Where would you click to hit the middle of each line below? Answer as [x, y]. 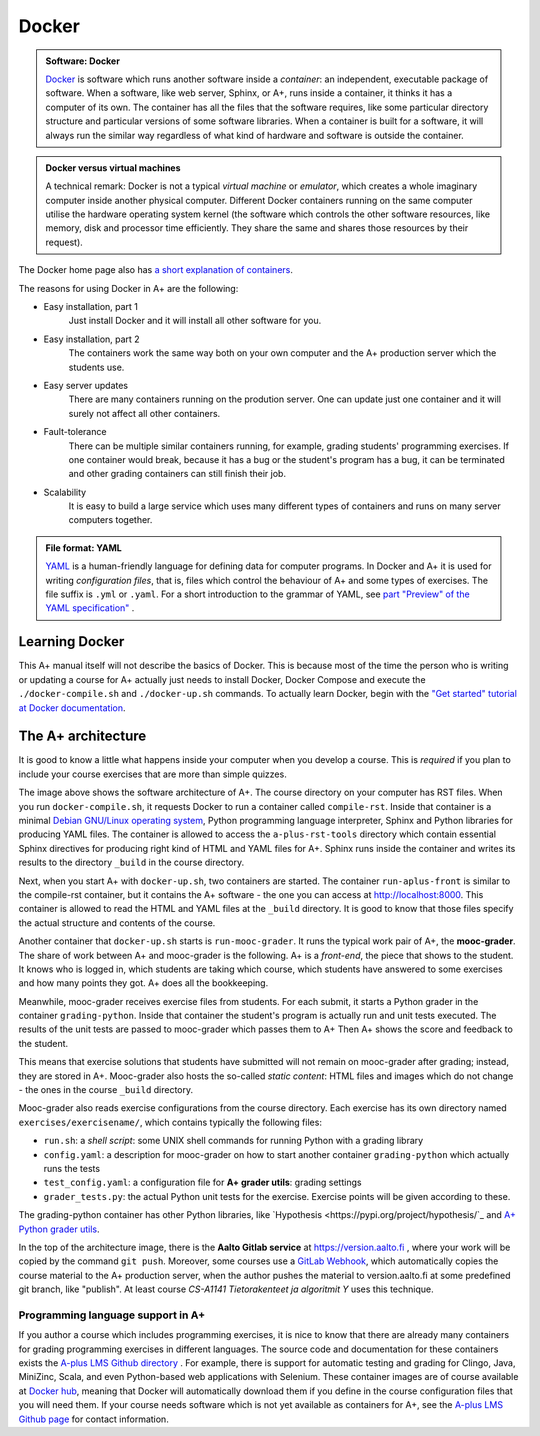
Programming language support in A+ [112, 1315]
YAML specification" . [90, 608]
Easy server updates [86, 385]
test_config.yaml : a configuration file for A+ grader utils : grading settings [202, 1182]
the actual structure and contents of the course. [117, 922]
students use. [96, 367]
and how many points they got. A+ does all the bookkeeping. [143, 983]
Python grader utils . [59, 1229]
